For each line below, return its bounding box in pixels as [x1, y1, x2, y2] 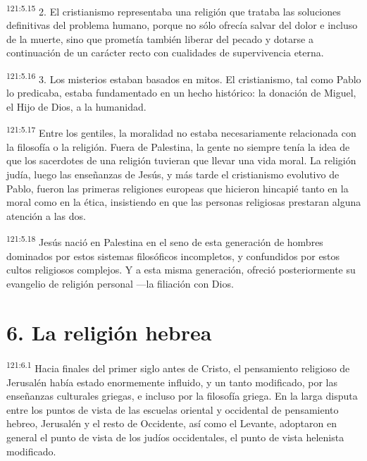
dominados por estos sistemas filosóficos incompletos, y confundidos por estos [6, 248, 340, 263]
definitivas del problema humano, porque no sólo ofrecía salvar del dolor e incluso [6, 18, 358, 32]
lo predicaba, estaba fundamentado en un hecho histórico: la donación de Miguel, [6, 85, 356, 100]
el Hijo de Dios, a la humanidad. [6, 99, 147, 113]
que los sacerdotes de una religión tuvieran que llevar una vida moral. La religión [6, 153, 356, 168]
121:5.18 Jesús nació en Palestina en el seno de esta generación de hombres [6, 233, 323, 249]
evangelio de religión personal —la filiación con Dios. [6, 276, 234, 290]
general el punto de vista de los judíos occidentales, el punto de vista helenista [6, 430, 344, 445]
